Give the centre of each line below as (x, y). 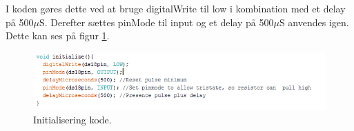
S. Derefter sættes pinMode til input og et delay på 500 (156, 22)
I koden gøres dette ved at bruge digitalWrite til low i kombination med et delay (176, 8)
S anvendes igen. (314, 22)
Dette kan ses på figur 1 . (58, 36)
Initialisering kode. (72, 120)
